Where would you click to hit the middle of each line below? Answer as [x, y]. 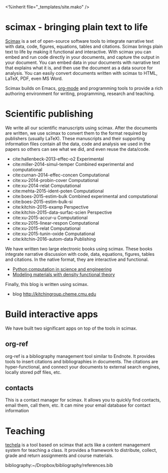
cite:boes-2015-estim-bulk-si [42, 202]
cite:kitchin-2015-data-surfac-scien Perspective [62, 212]
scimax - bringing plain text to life [76, 27]
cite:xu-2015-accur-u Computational [50, 218]
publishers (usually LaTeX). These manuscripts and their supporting [75, 138]
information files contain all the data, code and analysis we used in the [78, 144]
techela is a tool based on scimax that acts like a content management [78, 445]
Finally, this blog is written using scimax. [47, 284]
